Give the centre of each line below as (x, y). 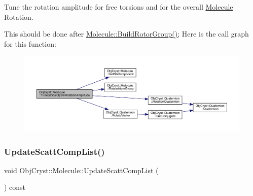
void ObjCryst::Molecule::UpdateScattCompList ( (81, 170)
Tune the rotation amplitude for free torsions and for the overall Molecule (119, 7)
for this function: (30, 43)
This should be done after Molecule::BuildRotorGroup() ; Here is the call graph (126, 34)
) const (15, 187)
